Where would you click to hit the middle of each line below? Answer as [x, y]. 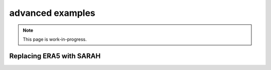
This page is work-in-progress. [55, 39]
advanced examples [52, 13]
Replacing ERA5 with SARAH [55, 56]
